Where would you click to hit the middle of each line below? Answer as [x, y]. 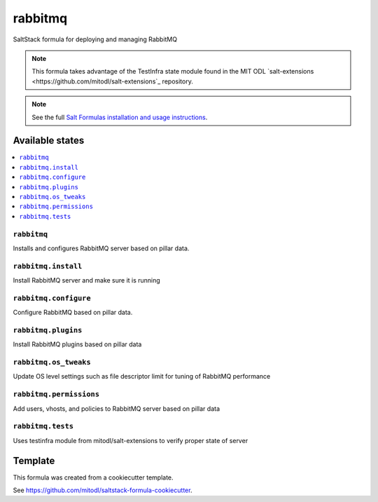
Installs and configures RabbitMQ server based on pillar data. [101, 248]
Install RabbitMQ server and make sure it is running [86, 280]
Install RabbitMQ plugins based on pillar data [77, 344]
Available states [49, 141]
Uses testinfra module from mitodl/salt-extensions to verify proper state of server [131, 440]
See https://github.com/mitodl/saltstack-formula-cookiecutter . [103, 490]
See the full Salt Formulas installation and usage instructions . [120, 117]
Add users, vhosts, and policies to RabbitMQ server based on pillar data [117, 408]
